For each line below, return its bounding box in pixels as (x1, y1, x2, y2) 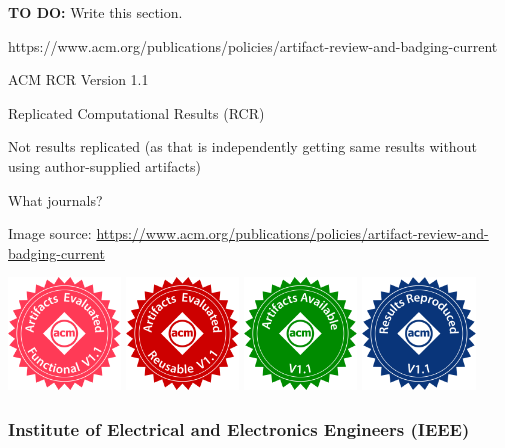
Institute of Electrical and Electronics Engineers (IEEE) (8, 416, 470, 441)
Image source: (8, 223, 92, 244)
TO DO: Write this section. (8, 2, 183, 22)
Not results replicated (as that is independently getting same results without (8, 136, 477, 157)
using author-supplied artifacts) (8, 155, 201, 176)
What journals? (8, 189, 103, 210)
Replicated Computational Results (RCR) (8, 102, 265, 123)
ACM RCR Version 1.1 (8, 69, 149, 90)
